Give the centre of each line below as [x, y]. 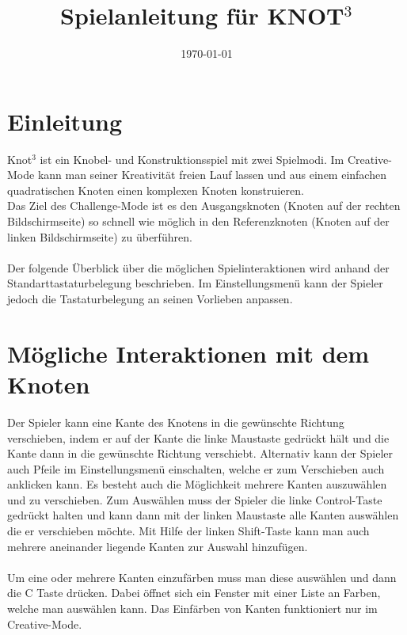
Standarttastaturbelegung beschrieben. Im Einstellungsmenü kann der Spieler [195, 283]
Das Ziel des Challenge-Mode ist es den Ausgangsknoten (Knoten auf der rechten [204, 205]
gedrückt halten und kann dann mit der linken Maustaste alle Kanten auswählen [203, 515]
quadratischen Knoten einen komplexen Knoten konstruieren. [156, 190]
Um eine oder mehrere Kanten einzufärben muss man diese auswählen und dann [202, 577]
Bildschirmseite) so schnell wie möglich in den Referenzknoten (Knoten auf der [198, 221]
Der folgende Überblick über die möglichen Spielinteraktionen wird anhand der [198, 267]
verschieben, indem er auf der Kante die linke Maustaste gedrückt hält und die [198, 437]
